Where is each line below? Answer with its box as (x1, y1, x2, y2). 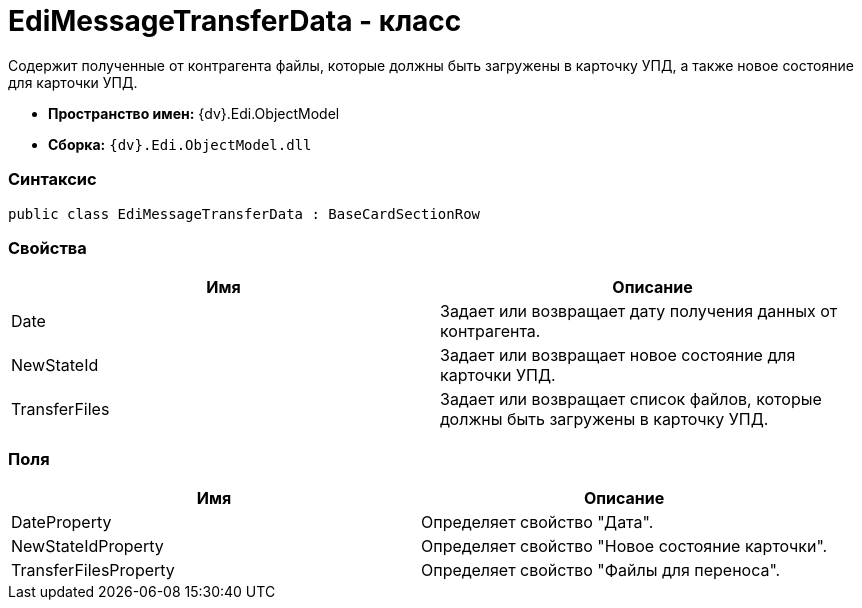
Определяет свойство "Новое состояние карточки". (421, 536, 828, 556)
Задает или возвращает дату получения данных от (440, 301, 838, 322)
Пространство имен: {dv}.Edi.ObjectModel (48, 104, 340, 122)
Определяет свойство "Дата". (421, 512, 654, 532)
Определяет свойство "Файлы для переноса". (421, 560, 781, 580)
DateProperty (11, 512, 112, 532)
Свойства (8, 237, 87, 258)
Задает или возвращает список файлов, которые (440, 389, 822, 410)
